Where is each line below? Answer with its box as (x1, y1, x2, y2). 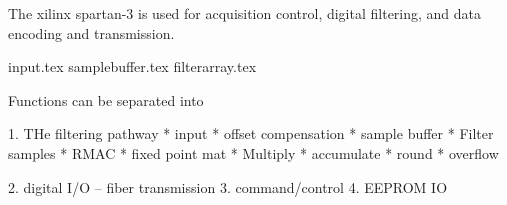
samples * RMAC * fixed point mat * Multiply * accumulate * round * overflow (8, 142, 499, 163)
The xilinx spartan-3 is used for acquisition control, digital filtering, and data (8, 3, 482, 23)
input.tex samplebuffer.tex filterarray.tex (8, 56, 257, 77)
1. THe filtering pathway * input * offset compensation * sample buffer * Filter (8, 123, 494, 144)
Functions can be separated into (8, 89, 204, 110)
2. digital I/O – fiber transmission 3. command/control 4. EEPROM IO (8, 176, 448, 197)
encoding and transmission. (8, 22, 175, 43)
